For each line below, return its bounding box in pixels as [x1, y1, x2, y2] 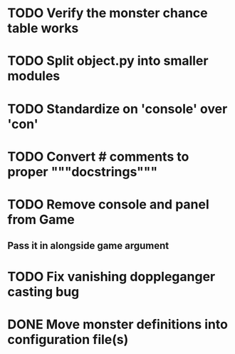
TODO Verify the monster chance [7, 5, 208, 21]
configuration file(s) [7, 331, 129, 348]
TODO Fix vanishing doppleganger [7, 268, 216, 285]
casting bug [7, 283, 80, 300]
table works [7, 20, 79, 36]
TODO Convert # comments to [7, 148, 189, 165]
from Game [7, 211, 75, 228]
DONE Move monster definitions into [7, 316, 228, 333]
